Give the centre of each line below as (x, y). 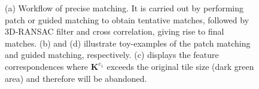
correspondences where (47, 66)
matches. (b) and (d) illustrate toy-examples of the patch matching (128, 43)
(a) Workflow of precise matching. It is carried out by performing (124, 8)
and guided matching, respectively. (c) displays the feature (112, 55)
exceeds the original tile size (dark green (180, 66)
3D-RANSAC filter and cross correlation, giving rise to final (115, 31)
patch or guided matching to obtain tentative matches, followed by (127, 19)
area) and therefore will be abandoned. (76, 78)
